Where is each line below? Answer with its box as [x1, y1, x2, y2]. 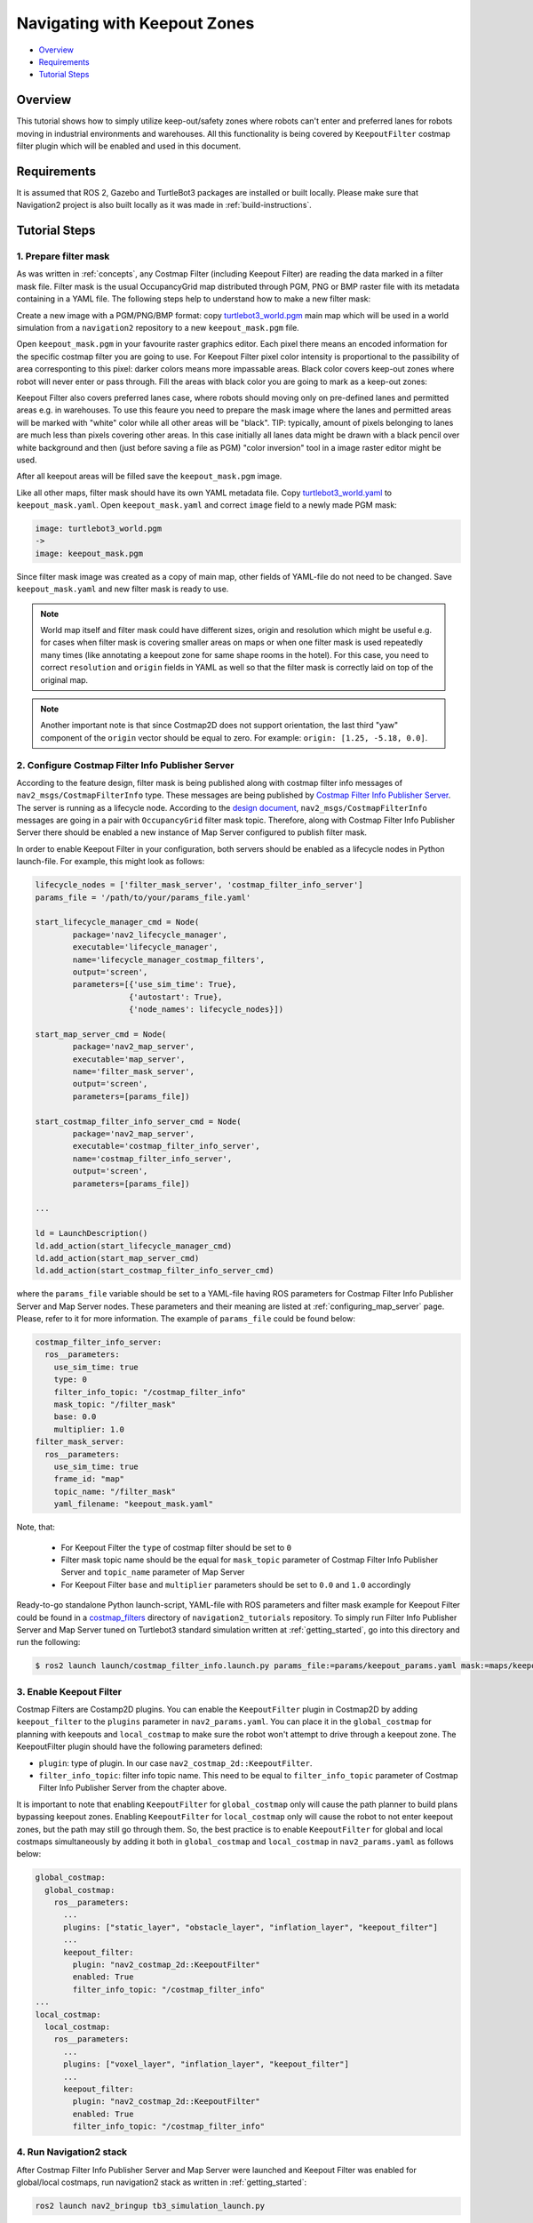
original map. [40, 674, 89, 685]
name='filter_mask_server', [72, 1067, 195, 1077]
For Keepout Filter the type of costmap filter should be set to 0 [60, 1542, 292, 1553]
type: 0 [53, 1375, 88, 1384]
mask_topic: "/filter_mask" [53, 1400, 177, 1409]
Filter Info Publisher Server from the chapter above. [38, 1783, 227, 1794]
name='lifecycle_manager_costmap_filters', [72, 954, 266, 965]
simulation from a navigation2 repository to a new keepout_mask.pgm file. [16, 323, 299, 333]
